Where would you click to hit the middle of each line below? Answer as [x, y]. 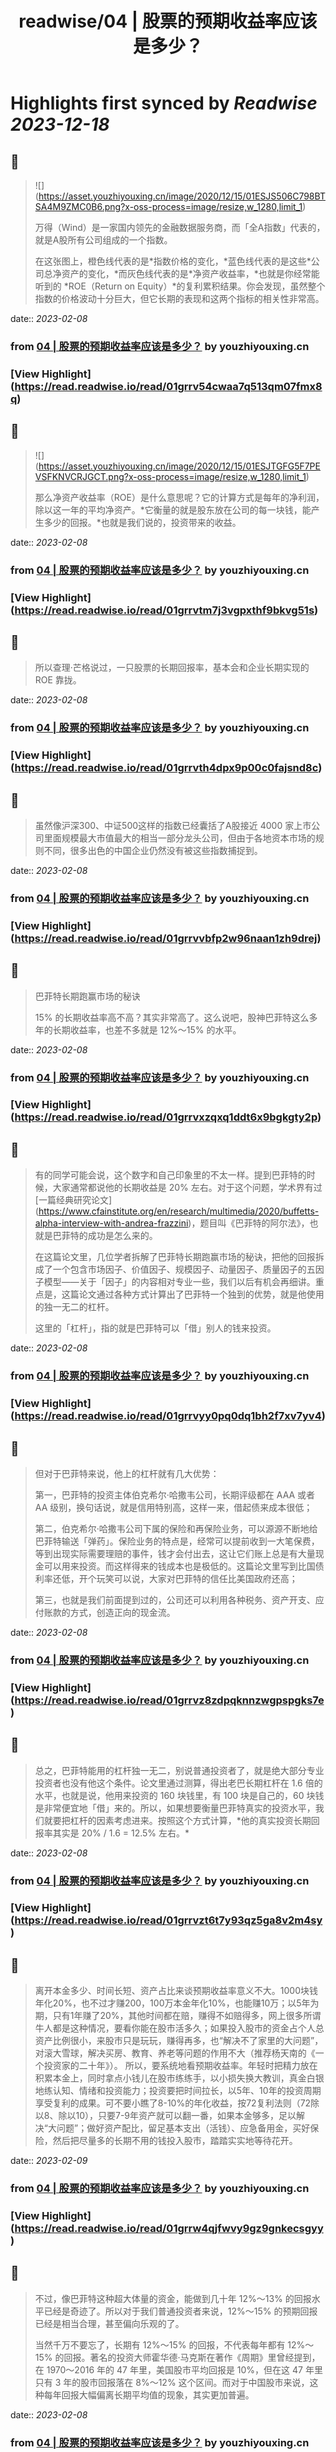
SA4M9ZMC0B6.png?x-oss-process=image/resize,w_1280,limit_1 [168, 206]
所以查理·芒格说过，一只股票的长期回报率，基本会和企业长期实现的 [172, 668]
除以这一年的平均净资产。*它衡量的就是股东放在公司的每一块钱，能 [173, 509]
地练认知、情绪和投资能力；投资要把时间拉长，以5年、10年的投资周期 [178, 2091]
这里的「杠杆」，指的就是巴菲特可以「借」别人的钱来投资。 [155, 1328]
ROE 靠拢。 [58, 680]
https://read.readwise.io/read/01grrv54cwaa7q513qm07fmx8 [168, 386]
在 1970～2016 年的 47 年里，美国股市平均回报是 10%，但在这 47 [169, 2369]
